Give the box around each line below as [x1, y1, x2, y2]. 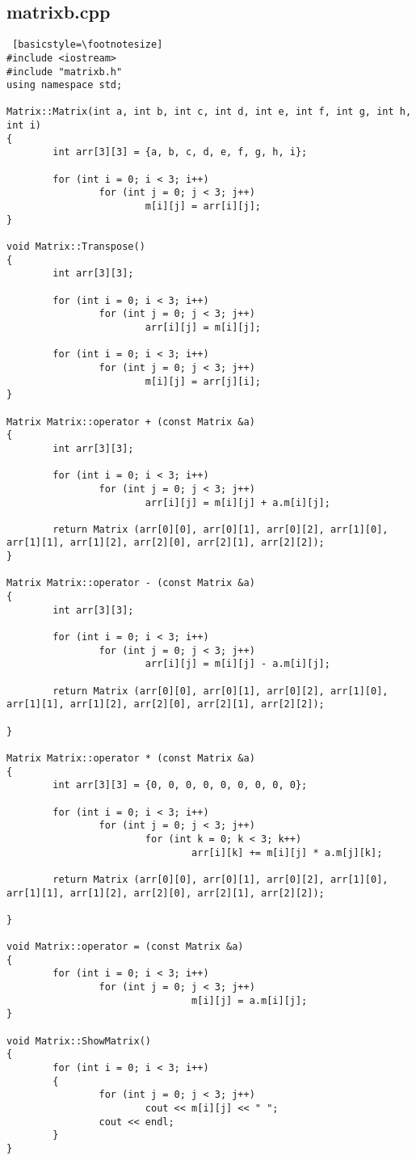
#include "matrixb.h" [6, 65, 123, 78]
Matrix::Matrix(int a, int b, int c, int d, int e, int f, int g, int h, [6, 106, 412, 118]
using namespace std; [6, 79, 123, 91]
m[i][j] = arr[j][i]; [145, 375, 261, 387]
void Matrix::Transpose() [6, 241, 145, 253]
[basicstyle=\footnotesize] [12, 39, 163, 51]
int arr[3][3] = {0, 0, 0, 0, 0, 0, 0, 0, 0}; [53, 779, 308, 791]
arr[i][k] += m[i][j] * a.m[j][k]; [191, 846, 383, 858]
